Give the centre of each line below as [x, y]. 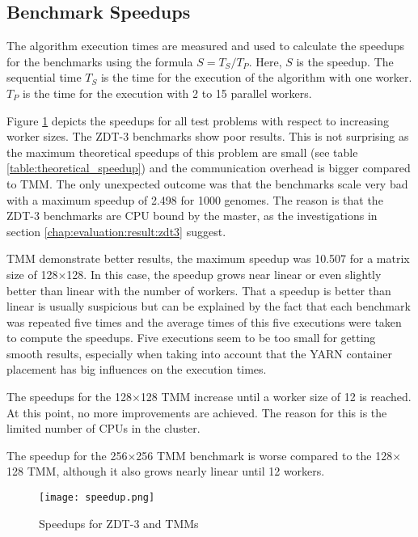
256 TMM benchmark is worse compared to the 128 [264, 455]
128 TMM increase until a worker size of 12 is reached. [276, 397]
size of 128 [32, 274]
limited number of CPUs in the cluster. [103, 428]
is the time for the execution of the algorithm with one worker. [256, 77]
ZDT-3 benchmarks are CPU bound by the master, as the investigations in [192, 216]
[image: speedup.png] [97, 498]
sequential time [44, 77]
